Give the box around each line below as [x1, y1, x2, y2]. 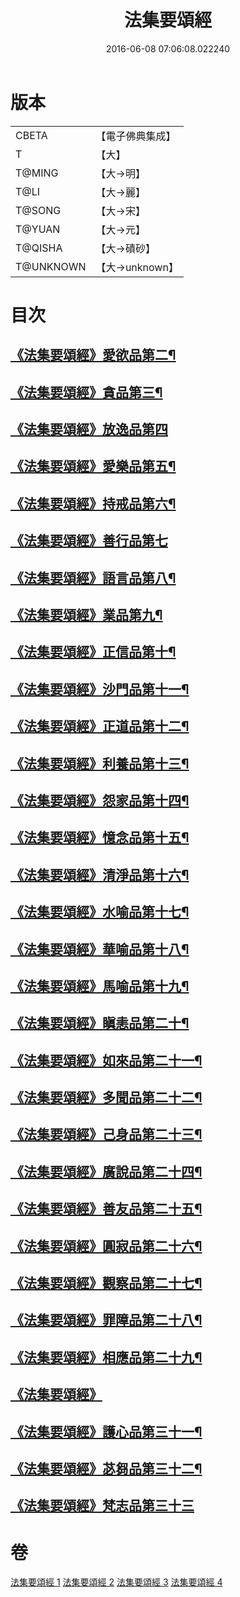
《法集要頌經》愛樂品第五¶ [10, 458, 177, 475]
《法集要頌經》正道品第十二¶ [10, 718, 190, 735]
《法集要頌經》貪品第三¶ [10, 384, 163, 401]
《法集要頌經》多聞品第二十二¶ [10, 1089, 203, 1106]
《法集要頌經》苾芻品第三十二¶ [10, 1460, 203, 1477]
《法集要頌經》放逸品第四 [10, 421, 168, 438]
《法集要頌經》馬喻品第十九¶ [10, 977, 190, 995]
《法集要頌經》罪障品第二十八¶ [10, 1312, 203, 1329]
